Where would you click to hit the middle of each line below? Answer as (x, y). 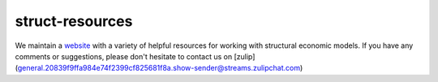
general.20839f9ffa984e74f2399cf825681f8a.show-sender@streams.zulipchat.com (159, 68)
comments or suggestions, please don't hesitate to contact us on (124, 56)
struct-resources (74, 21)
